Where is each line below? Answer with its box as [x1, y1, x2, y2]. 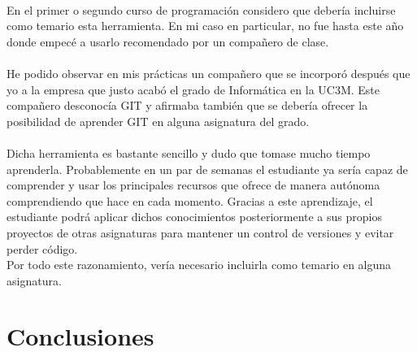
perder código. [7, 240, 78, 257]
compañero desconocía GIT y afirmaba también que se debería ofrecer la [7, 97, 368, 114]
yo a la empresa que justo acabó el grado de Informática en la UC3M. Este [7, 80, 380, 98]
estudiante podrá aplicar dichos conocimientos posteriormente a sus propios [7, 208, 382, 225]
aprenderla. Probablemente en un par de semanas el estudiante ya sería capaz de [7, 160, 408, 177]
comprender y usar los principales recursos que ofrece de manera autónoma [7, 176, 380, 193]
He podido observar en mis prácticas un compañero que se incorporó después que [7, 64, 410, 81]
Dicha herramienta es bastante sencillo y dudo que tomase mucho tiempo [7, 144, 371, 161]
